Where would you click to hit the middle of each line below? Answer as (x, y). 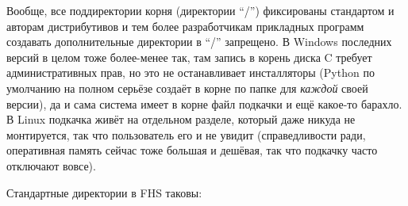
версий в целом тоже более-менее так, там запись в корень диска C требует (189, 57)
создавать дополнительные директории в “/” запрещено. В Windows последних (199, 42)
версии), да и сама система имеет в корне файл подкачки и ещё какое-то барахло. (204, 103)
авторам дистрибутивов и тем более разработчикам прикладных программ (185, 26)
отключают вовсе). (51, 165)
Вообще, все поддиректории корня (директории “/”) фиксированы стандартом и (200, 10)
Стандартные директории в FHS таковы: (104, 192)
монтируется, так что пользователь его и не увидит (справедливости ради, (186, 134)
